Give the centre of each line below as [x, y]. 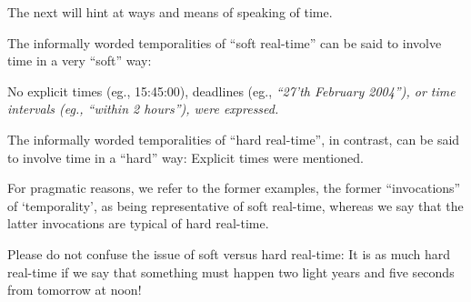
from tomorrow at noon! [75, 290]
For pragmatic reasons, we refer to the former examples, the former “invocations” [234, 188]
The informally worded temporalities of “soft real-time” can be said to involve [225, 42]
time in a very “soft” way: [80, 60]
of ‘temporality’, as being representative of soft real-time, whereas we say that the [235, 205]
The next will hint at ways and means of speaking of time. [170, 12]
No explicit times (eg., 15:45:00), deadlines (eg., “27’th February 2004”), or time [231, 91]
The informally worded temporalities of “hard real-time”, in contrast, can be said [234, 139]
